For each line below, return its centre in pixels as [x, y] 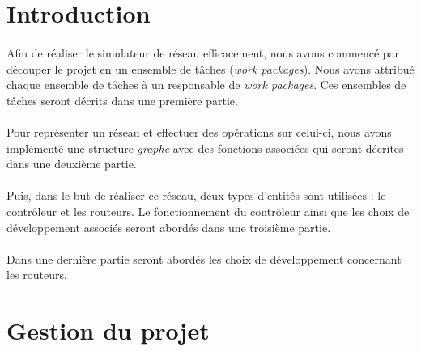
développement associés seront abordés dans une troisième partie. [169, 227]
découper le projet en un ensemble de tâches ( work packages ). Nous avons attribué [210, 68]
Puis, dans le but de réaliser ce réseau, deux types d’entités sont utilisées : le [196, 195]
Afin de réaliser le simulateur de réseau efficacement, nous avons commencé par [203, 52]
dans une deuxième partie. [72, 164]
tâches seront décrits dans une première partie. [122, 100]
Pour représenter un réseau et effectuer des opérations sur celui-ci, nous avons [199, 131]
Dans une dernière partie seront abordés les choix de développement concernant [204, 258]
